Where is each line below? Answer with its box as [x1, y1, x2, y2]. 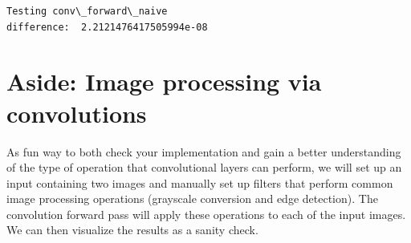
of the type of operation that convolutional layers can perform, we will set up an [6, 159, 402, 176]
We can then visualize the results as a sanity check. [6, 221, 258, 238]
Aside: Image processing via [6, 65, 322, 98]
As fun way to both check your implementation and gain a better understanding [6, 143, 401, 160]
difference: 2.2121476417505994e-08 [6, 21, 208, 33]
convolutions [6, 96, 147, 129]
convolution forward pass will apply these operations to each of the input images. [6, 205, 406, 222]
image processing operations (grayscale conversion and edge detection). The [6, 190, 378, 207]
